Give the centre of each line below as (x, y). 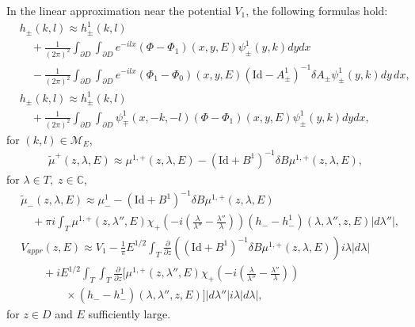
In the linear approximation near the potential (119, 10)
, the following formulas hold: (317, 10)
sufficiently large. (129, 314)
